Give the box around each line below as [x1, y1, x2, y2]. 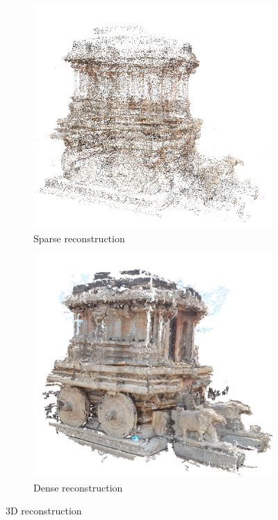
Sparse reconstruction [33, 230, 125, 245]
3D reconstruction [6, 503, 82, 518]
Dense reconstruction [33, 480, 123, 494]
